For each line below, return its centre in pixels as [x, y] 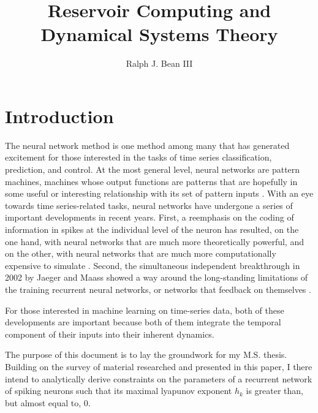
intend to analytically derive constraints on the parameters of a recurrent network [159, 378]
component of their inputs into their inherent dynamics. [110, 334]
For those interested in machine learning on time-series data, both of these [145, 310]
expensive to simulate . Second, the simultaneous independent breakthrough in [153, 265]
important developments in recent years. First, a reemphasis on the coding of [150, 217]
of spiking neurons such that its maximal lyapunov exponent [119, 391]
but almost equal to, [43, 402]
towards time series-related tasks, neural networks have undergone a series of [149, 205]
